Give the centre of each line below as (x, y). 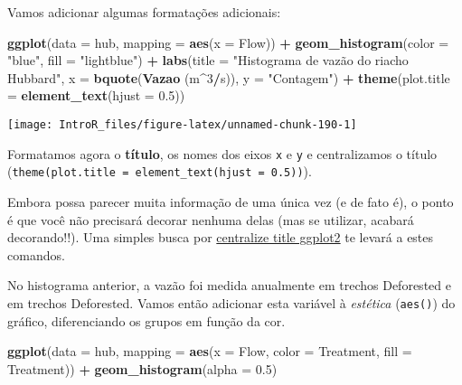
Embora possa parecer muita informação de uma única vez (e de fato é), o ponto (231, 201)
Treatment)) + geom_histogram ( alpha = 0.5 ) (142, 368)
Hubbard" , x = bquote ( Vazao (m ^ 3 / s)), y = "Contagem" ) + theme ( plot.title (229, 77)
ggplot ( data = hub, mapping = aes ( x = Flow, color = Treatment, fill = (210, 351)
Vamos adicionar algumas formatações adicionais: (144, 12)
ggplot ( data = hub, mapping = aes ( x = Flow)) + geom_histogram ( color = (228, 42)
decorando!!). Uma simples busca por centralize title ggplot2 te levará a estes (221, 237)
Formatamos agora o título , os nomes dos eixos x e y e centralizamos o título (222, 153)
